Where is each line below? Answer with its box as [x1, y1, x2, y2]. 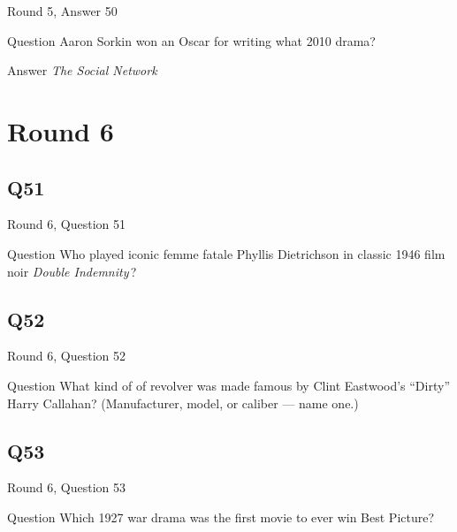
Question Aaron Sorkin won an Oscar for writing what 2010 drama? [7, 31, 376, 49]
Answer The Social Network [7, 61, 157, 80]
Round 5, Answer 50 [7, 2, 118, 19]
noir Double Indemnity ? [7, 262, 137, 280]
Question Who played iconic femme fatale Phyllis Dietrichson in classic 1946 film [7, 244, 446, 262]
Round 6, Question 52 [7, 346, 126, 365]
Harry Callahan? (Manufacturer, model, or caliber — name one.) [7, 393, 359, 412]
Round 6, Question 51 [7, 215, 126, 233]
